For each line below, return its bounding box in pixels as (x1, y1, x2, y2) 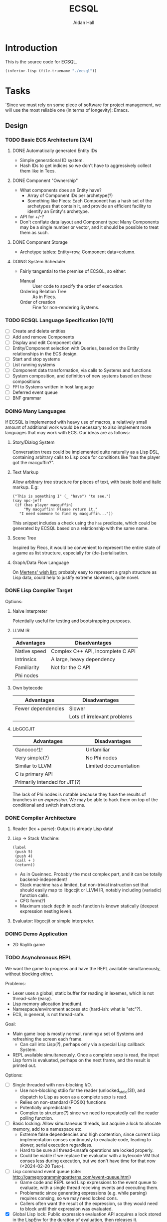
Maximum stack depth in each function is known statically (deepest (19, 903, 159, 909)
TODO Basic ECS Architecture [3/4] (5, 136, 93, 143)
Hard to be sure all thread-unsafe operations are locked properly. (19, 1147, 154, 1153)
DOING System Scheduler (12, 259, 66, 265)
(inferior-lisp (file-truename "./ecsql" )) (5, 68, 97, 73)
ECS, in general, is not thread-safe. (12, 1011, 85, 1017)
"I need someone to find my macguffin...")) (19, 512, 113, 517)
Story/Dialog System (12, 439, 55, 445)
